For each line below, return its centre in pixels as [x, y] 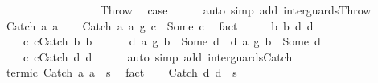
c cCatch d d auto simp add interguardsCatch [158, 56]
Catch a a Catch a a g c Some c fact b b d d [160, 25]
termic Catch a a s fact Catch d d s [121, 72]
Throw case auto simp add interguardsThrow [236, 10]
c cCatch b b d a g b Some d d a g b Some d [172, 41]
